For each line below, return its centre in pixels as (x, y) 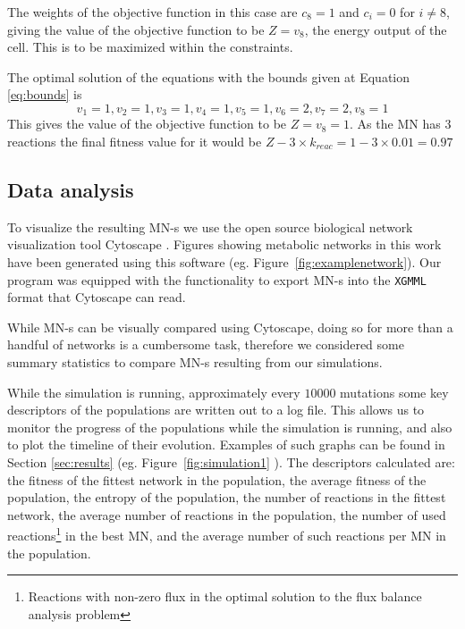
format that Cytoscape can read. (97, 297)
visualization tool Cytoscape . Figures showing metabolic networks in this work (224, 244)
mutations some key (394, 392)
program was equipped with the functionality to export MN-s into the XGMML (217, 279)
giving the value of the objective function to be (136, 29)
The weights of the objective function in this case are (152, 12)
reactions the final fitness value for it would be (135, 142)
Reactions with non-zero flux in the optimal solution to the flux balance (225, 596)
